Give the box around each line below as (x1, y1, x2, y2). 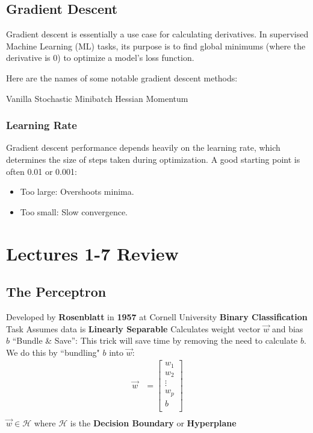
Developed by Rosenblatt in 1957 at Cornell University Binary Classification (6, 310, 308, 323)
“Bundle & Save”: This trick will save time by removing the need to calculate (12, 334, 298, 347)
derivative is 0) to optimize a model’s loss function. (6, 51, 194, 64)
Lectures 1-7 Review (6, 241, 179, 265)
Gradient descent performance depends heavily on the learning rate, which (6, 141, 280, 154)
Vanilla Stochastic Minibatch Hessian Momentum (6, 92, 188, 104)
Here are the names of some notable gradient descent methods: (6, 71, 238, 84)
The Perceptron (6, 282, 107, 301)
